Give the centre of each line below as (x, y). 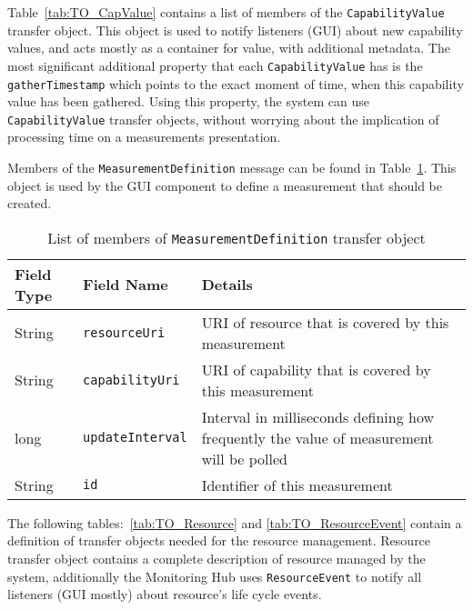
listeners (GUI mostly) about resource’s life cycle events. (165, 594)
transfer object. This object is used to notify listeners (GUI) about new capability (235, 30)
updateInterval (135, 438)
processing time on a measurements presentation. (144, 137)
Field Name (126, 285)
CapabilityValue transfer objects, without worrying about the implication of (223, 119)
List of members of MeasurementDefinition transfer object (236, 237)
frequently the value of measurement (317, 437)
